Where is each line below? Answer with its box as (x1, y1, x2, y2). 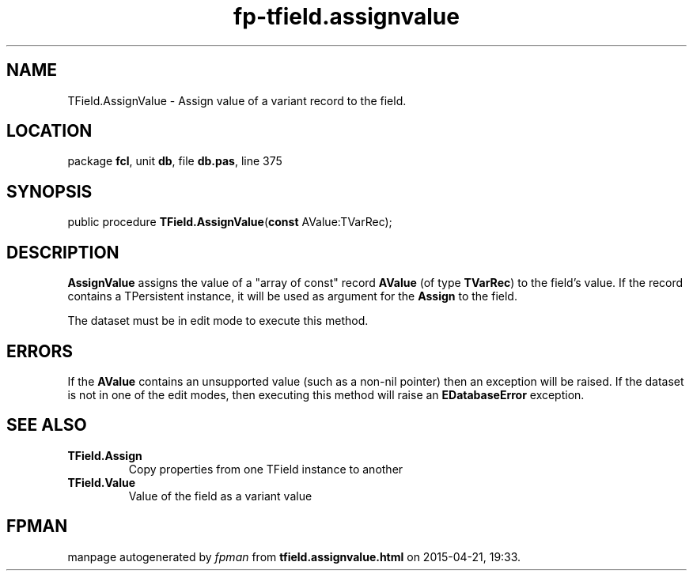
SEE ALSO (6, 415, 87, 436)
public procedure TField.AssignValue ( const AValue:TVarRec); (67, 215, 392, 229)
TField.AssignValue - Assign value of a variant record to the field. (67, 93, 407, 107)
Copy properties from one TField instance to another (128, 462, 403, 476)
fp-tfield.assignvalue (233, 3, 460, 30)
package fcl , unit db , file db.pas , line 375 (67, 154, 282, 168)
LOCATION (6, 121, 93, 141)
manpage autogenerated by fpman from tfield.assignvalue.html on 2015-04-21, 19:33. (67, 549, 521, 564)
